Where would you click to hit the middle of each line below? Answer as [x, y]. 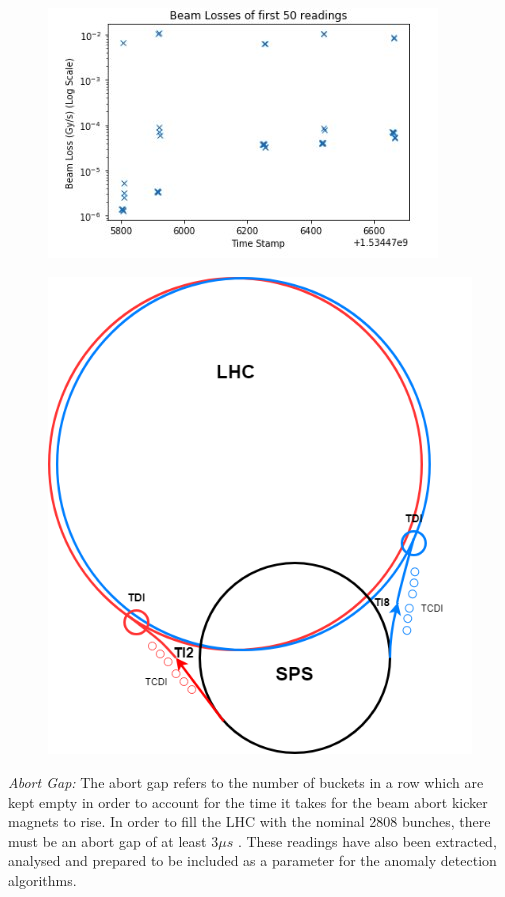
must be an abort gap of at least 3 [113, 840]
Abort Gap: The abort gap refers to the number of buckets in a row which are [246, 782]
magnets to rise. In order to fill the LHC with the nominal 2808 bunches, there [249, 821]
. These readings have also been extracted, [367, 840]
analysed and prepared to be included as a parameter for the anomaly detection [252, 860]
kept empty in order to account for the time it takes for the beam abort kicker [248, 801]
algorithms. [42, 880]
